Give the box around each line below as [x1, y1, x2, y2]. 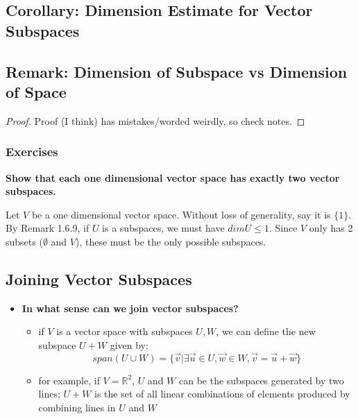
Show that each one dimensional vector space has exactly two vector [6, 170, 340, 185]
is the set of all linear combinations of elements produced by [94, 386, 350, 401]
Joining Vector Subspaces [6, 268, 192, 289]
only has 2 [309, 221, 353, 235]
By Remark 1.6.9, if [6, 221, 89, 235]
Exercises [6, 143, 58, 160]
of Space [6, 80, 67, 102]
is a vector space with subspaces [56, 324, 193, 339]
